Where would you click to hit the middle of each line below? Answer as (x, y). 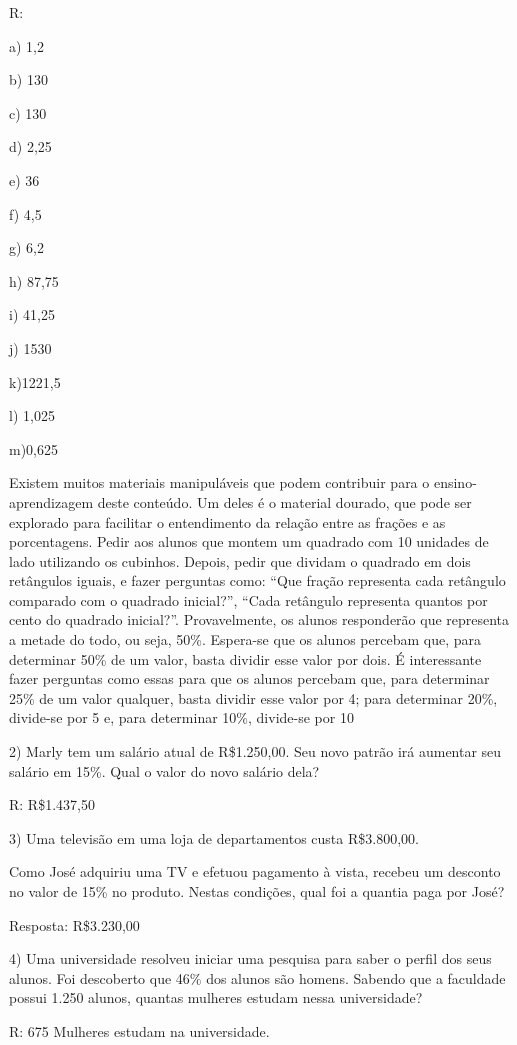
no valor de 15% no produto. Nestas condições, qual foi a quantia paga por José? (257, 891)
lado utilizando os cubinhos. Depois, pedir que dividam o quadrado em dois (240, 560)
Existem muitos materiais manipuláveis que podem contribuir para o (219, 482)
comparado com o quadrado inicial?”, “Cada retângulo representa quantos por (248, 599)
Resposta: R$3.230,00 (74, 924)
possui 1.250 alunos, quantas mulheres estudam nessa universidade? (216, 997)
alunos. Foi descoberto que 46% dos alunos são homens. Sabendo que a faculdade (257, 977)
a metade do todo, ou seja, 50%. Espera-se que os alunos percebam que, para (245, 639)
